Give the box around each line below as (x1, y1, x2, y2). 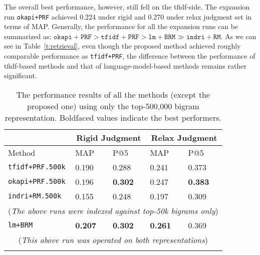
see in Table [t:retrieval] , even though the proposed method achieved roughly (4, 41, 241, 51)
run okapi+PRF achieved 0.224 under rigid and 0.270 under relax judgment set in (4, 11, 252, 22)
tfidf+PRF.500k (8, 163, 66, 171)
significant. (4, 70, 37, 81)
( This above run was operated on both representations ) (18, 233, 208, 245)
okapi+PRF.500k (8, 177, 66, 186)
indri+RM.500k (8, 192, 62, 200)
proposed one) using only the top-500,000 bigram (27, 100, 199, 112)
